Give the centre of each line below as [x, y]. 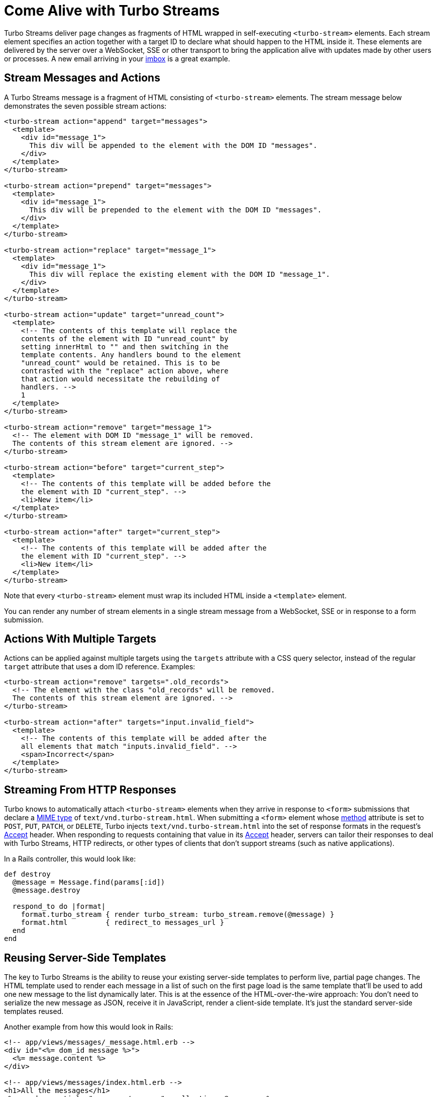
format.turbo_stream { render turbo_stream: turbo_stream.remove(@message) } [178, 915]
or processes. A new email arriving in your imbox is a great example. [117, 58]
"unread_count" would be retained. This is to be [120, 363]
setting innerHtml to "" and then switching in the [125, 346]
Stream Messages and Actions [82, 78]
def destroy [27, 874]
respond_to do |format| [59, 907]
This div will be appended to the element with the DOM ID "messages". [173, 145]
